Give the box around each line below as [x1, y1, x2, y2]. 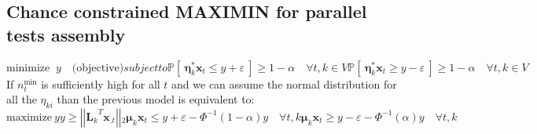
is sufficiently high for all [41, 75, 160, 92]
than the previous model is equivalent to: [57, 91, 255, 107]
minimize [6, 62, 50, 74]
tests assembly [6, 22, 126, 46]
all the [6, 91, 37, 107]
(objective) [72, 62, 124, 74]
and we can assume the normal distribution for [171, 75, 397, 92]
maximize [6, 111, 52, 123]
